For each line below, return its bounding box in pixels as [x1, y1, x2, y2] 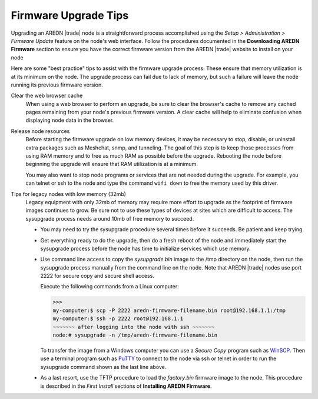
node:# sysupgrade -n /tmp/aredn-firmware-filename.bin [52, 332, 218, 338]
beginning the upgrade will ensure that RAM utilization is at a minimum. [25, 161, 198, 168]
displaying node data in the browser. [25, 117, 114, 124]
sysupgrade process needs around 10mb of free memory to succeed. [25, 215, 194, 222]
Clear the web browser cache [11, 92, 83, 99]
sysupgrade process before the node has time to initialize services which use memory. [40, 245, 251, 252]
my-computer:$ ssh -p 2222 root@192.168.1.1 [52, 315, 184, 322]
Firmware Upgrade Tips [11, 9, 129, 22]
